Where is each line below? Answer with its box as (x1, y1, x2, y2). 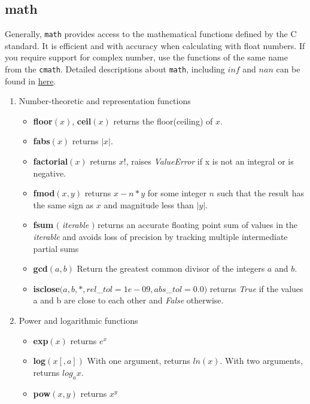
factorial (33, 155, 68, 168)
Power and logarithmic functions (19, 314, 138, 327)
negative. (33, 166, 66, 179)
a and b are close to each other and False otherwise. (33, 294, 224, 306)
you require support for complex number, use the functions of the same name (5, 51, 288, 63)
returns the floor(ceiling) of (113, 114, 213, 127)
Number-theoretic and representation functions (19, 95, 191, 107)
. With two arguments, (220, 354, 303, 367)
